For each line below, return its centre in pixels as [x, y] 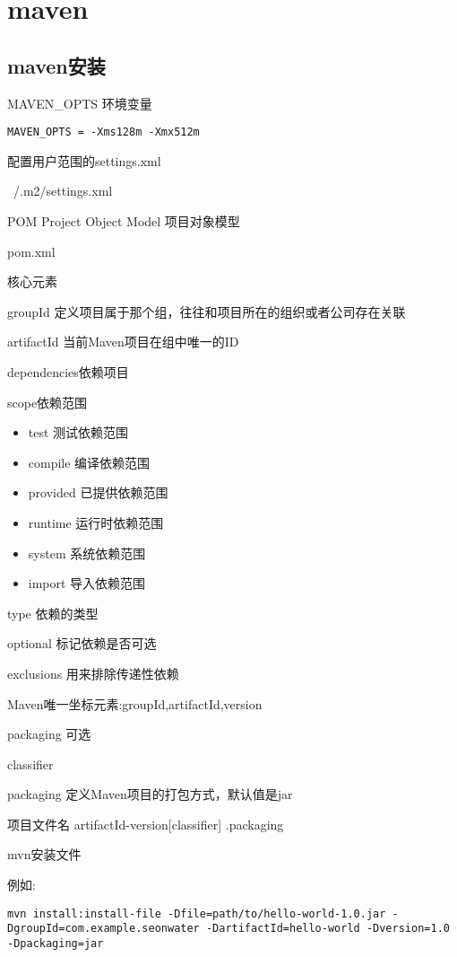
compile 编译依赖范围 [89, 462]
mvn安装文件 [44, 854]
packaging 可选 [49, 734]
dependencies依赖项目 [68, 371]
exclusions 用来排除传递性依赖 [93, 673]
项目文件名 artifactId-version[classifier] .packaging [146, 824]
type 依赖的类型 [53, 613]
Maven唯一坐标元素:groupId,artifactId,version [135, 703]
